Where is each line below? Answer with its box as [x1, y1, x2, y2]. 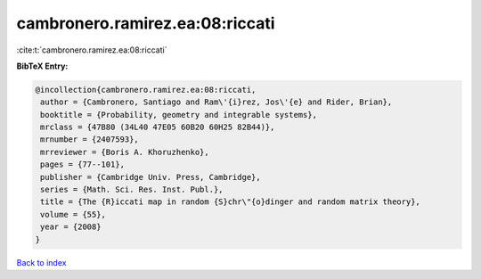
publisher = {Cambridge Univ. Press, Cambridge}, [40, 172, 262, 182]
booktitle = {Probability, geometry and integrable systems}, [40, 110, 318, 119]
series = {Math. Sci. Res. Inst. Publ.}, [40, 185, 224, 195]
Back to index [16, 257, 67, 267]
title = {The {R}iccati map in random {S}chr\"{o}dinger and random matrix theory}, [40, 197, 420, 207]
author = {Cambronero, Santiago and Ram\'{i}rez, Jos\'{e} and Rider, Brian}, [40, 97, 393, 107]
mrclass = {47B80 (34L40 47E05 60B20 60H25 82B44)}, [40, 122, 275, 133]
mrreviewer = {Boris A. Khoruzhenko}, [40, 147, 209, 157]
